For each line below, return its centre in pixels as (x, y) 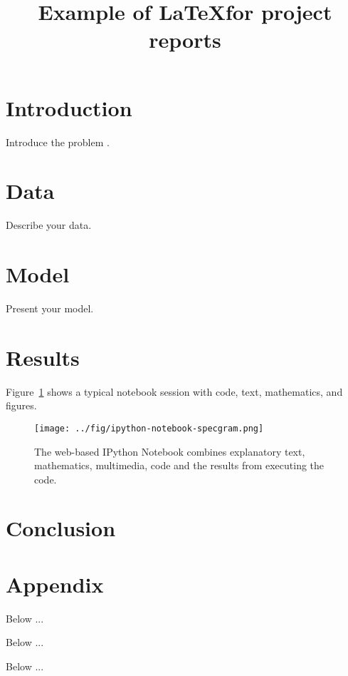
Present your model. (50, 308)
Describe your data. (49, 225)
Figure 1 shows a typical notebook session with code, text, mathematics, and (174, 391)
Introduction (69, 107)
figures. (21, 405)
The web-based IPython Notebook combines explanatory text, (170, 451)
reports (185, 40)
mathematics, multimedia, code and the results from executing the (179, 465)
